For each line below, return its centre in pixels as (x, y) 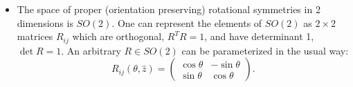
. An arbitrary (91, 50)
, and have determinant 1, (259, 36)
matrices (35, 36)
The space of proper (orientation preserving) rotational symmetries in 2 (169, 9)
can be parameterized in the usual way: (265, 50)
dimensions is (45, 22)
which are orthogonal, (118, 36)
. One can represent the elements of (187, 22)
